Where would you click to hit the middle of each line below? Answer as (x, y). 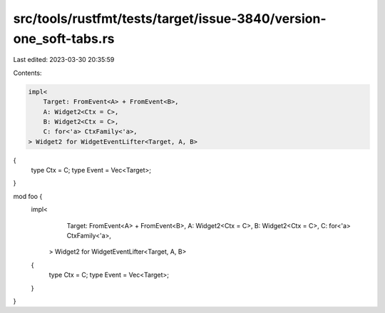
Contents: (27, 73)
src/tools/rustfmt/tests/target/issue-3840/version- (170, 19)
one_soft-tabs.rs (64, 39)
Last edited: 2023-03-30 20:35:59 (64, 60)
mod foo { (28, 196)
